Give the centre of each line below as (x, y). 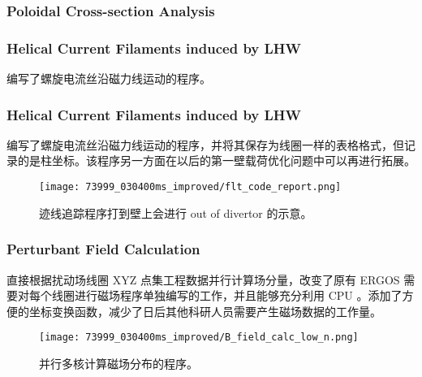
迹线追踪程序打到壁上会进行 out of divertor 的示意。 (176, 212)
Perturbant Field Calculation (103, 249)
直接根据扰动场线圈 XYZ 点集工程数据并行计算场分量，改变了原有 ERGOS (203, 279)
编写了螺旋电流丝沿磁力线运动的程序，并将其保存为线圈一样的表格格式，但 (205, 144)
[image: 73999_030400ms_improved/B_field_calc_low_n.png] (199, 338)
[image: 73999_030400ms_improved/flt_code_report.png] (190, 187)
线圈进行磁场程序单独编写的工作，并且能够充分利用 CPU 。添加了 (227, 295)
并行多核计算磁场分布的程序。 (118, 363)
